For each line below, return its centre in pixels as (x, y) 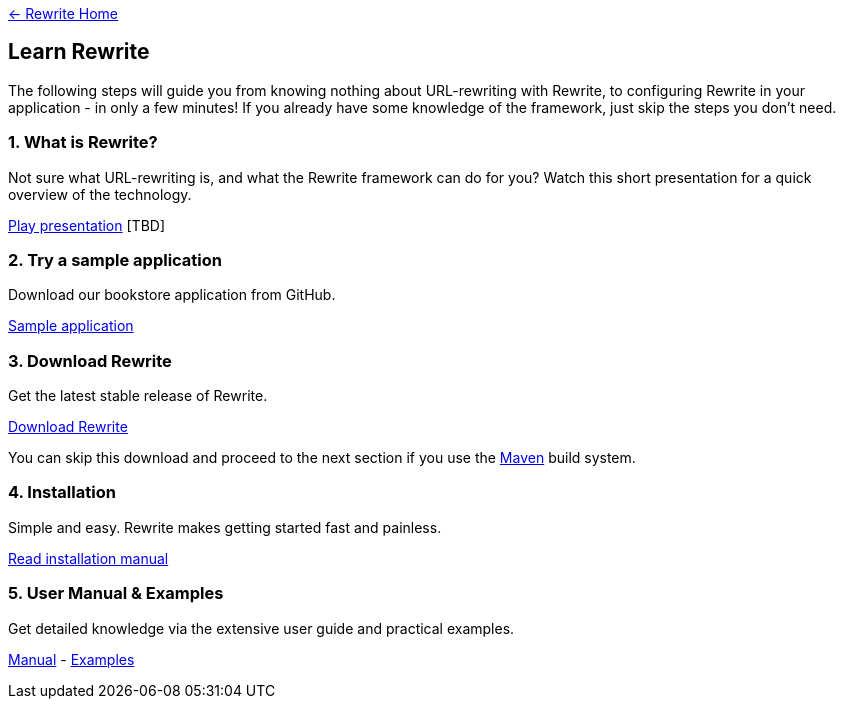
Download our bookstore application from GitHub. (172, 295)
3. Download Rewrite (90, 360)
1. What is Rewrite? (83, 142)
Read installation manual (88, 558)
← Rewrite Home (63, 13)
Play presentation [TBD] (86, 225)
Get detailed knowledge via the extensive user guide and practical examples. (261, 628)
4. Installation (62, 492)
